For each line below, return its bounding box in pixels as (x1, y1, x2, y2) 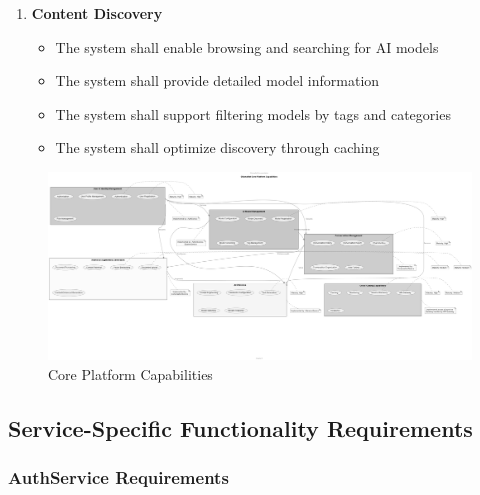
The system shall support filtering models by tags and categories (55, 103, 451, 124)
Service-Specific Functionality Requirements (8, 412, 473, 443)
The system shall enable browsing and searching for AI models (55, 36, 439, 57)
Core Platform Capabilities (48, 363, 213, 384)
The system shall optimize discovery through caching (55, 137, 380, 158)
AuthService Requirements (8, 465, 229, 490)
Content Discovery (31, 3, 163, 23)
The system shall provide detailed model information (55, 70, 380, 91)
